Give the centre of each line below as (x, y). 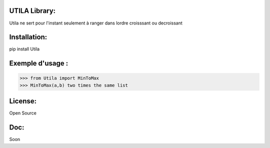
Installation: (28, 37)
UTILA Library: (32, 11)
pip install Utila (24, 49)
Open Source (23, 113)
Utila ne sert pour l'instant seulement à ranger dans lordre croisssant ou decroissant (96, 23)
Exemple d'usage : (39, 63)
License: (23, 101)
